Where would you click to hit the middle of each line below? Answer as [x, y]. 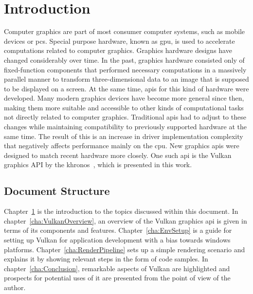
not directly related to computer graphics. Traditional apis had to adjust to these [125, 117]
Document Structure [57, 191]
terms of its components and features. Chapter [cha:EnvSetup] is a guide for [118, 230]
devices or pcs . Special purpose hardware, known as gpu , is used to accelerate [119, 41]
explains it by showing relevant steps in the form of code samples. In [106, 259]
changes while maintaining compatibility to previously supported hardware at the [125, 127]
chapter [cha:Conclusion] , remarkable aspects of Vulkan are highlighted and [117, 268]
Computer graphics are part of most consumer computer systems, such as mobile [125, 31]
